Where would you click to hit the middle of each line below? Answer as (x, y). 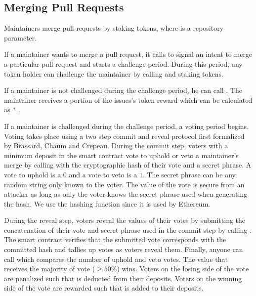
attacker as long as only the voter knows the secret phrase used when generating (126, 194)
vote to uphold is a (33, 174)
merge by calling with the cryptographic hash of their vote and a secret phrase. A (128, 165)
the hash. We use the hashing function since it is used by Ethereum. (107, 203)
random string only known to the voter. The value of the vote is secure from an (124, 184)
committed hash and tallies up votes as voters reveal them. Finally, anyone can (124, 249)
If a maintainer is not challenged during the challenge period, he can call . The (123, 90)
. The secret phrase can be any (189, 174)
